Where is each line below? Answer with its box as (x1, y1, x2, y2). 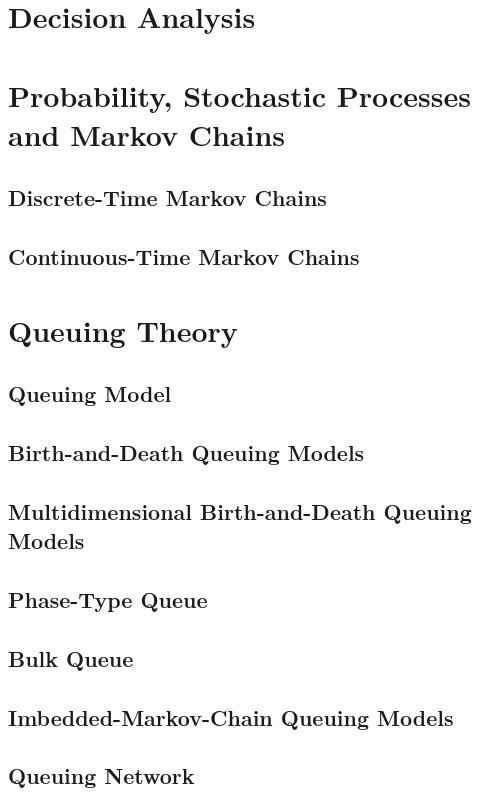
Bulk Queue (8, 642, 134, 673)
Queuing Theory (8, 309, 238, 350)
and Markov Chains (8, 113, 286, 154)
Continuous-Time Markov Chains (8, 241, 360, 272)
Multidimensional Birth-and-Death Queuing (8, 495, 472, 526)
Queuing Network (8, 760, 195, 791)
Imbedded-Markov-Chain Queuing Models (8, 701, 454, 732)
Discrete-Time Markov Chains (8, 182, 327, 213)
